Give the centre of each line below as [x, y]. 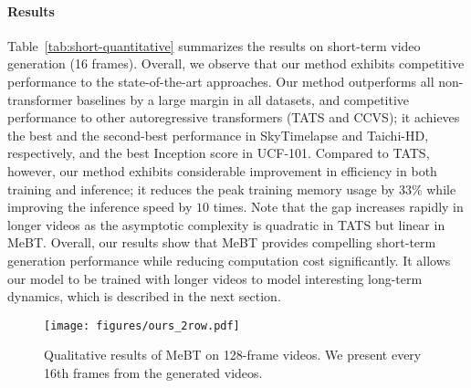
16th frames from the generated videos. [153, 372]
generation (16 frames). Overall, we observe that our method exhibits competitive [236, 63]
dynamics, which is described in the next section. [144, 296]
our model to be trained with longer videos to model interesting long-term [215, 278]
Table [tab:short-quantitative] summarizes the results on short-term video [214, 45]
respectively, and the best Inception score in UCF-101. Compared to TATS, [219, 153]
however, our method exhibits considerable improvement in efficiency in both [222, 170]
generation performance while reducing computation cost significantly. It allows [229, 260]
